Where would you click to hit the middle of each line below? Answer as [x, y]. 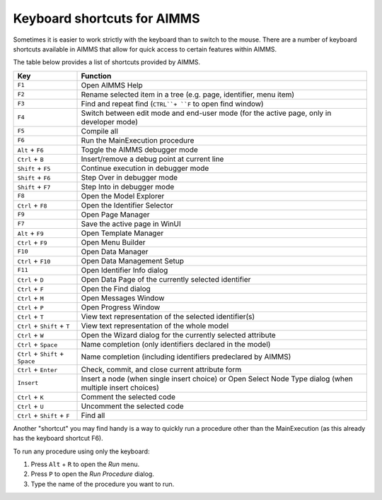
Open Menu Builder [113, 242]
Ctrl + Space [37, 344]
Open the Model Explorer [123, 196]
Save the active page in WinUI [131, 224]
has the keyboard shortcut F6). [58, 439]
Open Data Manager [115, 251]
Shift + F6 [34, 177]
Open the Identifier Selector [127, 205]
